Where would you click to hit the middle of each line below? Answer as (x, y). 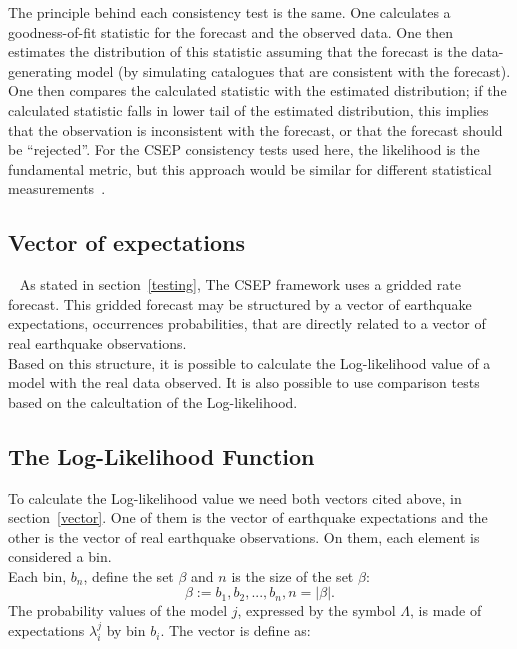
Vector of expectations (126, 242)
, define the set (128, 575)
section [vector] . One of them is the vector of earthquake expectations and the (248, 517)
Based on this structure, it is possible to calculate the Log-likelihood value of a (249, 362)
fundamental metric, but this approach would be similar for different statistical (250, 168)
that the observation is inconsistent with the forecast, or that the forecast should (255, 129)
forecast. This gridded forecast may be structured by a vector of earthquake (240, 303)
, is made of (446, 610)
